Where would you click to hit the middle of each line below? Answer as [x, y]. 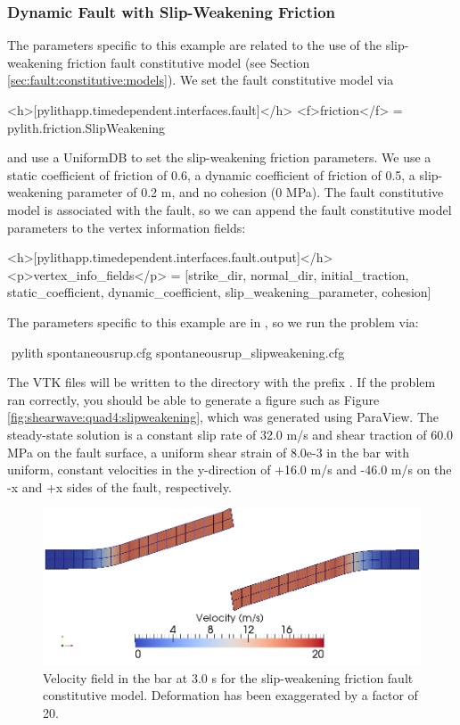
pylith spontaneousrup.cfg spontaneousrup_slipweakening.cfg [178, 352]
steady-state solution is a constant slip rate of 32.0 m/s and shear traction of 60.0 [230, 434]
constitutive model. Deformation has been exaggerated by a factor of [230, 695]
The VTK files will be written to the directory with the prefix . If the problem [222, 382]
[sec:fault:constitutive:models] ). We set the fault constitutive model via [201, 80]
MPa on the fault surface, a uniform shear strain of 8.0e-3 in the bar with [208, 452]
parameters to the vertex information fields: [127, 227]
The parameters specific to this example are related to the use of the [195, 45]
